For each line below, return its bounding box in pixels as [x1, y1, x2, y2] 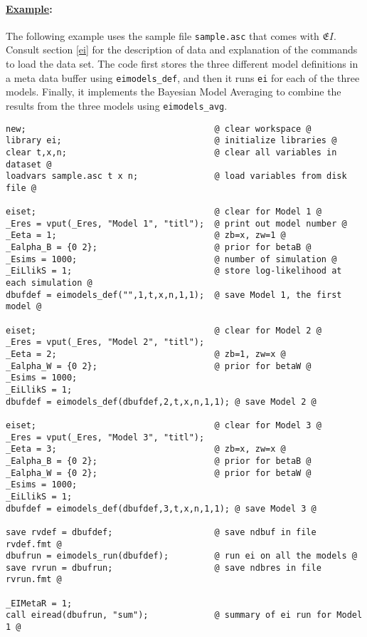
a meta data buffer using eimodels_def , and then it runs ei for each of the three [6, 70, 360, 85]
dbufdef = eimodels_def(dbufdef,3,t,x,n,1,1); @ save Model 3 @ [6, 503, 317, 514]
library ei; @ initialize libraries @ [6, 135, 337, 146]
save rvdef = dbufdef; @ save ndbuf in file [6, 527, 317, 537]
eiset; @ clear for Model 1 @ [6, 207, 321, 217]
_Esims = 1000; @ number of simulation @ [6, 254, 337, 264]
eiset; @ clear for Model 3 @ [6, 420, 321, 430]
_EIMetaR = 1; [6, 598, 73, 608]
